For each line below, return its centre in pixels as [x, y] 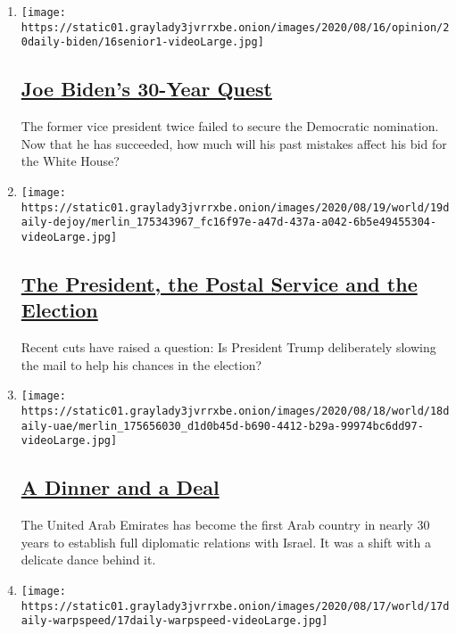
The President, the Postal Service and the [219, 283]
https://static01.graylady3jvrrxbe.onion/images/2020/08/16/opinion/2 [235, 27]
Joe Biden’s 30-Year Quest [146, 89]
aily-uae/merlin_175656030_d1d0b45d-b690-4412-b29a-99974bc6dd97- [222, 426]
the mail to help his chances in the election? [141, 364]
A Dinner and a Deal [120, 487]
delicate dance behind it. [88, 560]
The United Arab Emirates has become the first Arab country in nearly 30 [225, 525]
